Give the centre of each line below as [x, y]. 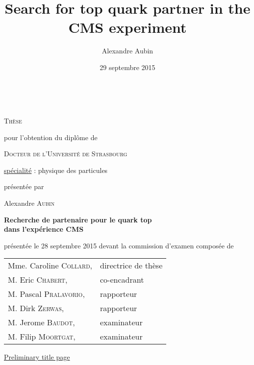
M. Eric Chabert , [38, 280]
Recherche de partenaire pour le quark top [78, 219]
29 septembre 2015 [127, 67]
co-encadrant [122, 280]
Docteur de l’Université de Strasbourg [66, 154]
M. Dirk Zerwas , [36, 308]
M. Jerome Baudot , [41, 322]
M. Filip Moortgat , [42, 337]
